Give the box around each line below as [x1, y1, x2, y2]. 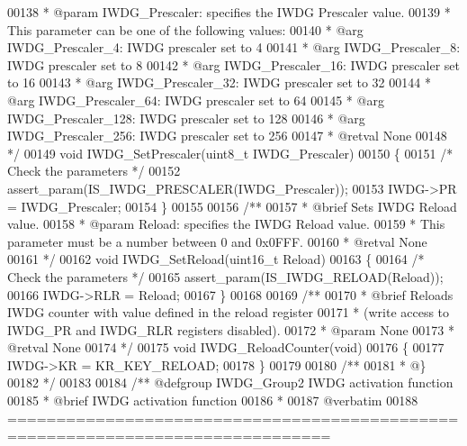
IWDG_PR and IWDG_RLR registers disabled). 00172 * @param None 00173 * [7, 320, 454, 339]
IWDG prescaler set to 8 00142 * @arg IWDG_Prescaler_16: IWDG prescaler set [7, 55, 460, 74]
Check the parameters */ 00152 [7, 161, 181, 180]
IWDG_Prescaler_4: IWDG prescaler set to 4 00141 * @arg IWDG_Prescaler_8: [7, 38, 461, 57]
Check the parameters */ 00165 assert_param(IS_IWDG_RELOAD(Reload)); [7, 267, 444, 286]
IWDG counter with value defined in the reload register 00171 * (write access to [7, 303, 450, 322]
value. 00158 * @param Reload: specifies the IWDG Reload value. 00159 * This [7, 214, 445, 233]
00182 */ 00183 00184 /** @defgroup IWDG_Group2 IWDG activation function [7, 373, 454, 392]
